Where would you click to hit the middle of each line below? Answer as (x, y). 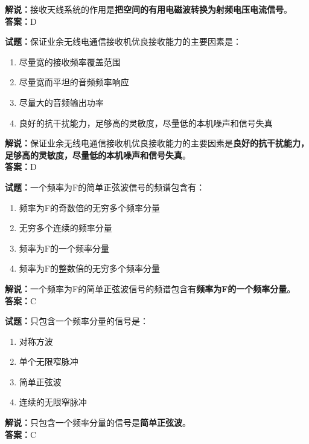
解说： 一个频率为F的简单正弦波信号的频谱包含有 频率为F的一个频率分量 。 (150, 288)
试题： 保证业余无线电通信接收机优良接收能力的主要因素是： (123, 41)
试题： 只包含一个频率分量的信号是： (77, 321)
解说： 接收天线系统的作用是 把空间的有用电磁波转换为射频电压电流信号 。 (148, 9)
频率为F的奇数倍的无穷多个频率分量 (89, 207)
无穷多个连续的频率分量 (65, 228)
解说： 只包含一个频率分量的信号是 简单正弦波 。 (98, 423)
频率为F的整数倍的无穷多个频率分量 (89, 268)
